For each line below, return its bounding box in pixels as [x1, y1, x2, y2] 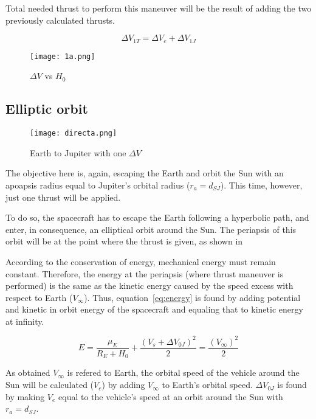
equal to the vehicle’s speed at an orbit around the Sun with [58, 390, 283, 403]
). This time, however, [220, 178, 303, 191]
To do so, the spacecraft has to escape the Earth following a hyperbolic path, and [5, 211, 309, 224]
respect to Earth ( [5, 291, 73, 303]
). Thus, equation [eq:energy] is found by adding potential [84, 291, 301, 303]
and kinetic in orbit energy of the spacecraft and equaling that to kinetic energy [5, 303, 303, 316]
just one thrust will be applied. [5, 190, 121, 203]
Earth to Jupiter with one [30, 146, 126, 159]
